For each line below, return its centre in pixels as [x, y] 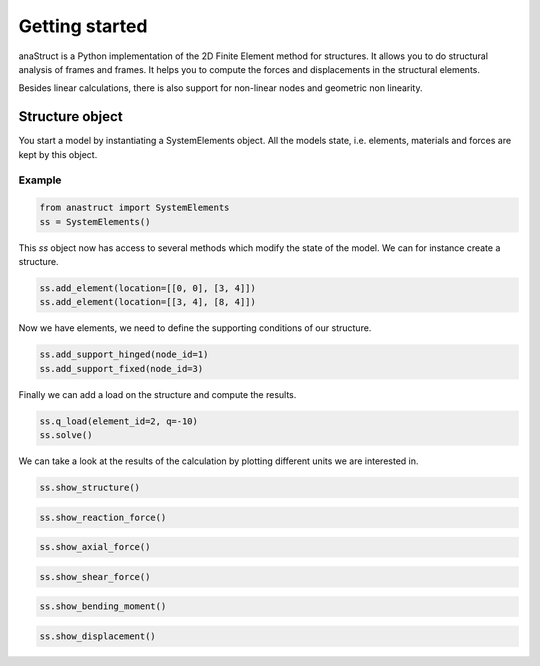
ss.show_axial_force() [95, 547]
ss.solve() [66, 435]
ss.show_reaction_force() [103, 517]
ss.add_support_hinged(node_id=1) [124, 354]
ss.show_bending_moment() [103, 606]
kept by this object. [58, 154]
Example [40, 180]
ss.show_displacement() [98, 636]
